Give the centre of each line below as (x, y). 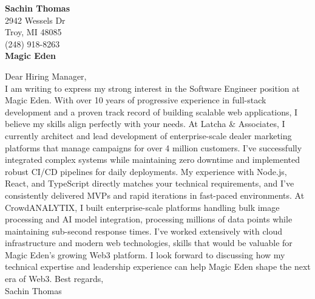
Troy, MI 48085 (33, 32)
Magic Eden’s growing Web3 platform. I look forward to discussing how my (145, 254)
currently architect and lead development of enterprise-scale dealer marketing (148, 135)
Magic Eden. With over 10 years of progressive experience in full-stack (136, 100)
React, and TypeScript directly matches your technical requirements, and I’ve (150, 183)
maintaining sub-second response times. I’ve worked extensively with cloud (144, 231)
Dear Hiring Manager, (46, 76)
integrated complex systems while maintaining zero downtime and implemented (152, 160)
